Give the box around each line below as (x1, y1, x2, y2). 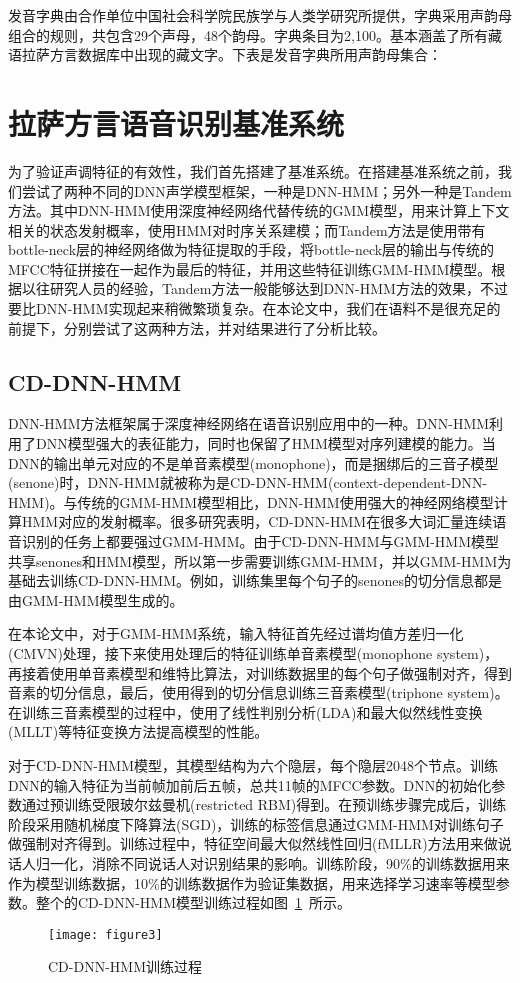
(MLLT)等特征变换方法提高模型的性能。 (8, 721, 269, 742)
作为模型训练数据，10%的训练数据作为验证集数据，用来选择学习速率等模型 (8, 872, 496, 893)
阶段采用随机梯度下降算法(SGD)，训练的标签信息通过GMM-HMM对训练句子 (8, 813, 504, 834)
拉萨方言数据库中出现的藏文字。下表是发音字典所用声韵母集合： (21, 44, 442, 65)
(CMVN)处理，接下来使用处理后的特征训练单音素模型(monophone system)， (8, 642, 499, 663)
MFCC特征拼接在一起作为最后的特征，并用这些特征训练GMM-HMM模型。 (8, 258, 492, 279)
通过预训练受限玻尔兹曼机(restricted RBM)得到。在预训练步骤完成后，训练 (21, 794, 507, 815)
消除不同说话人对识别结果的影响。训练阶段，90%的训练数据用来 (91, 852, 510, 873)
